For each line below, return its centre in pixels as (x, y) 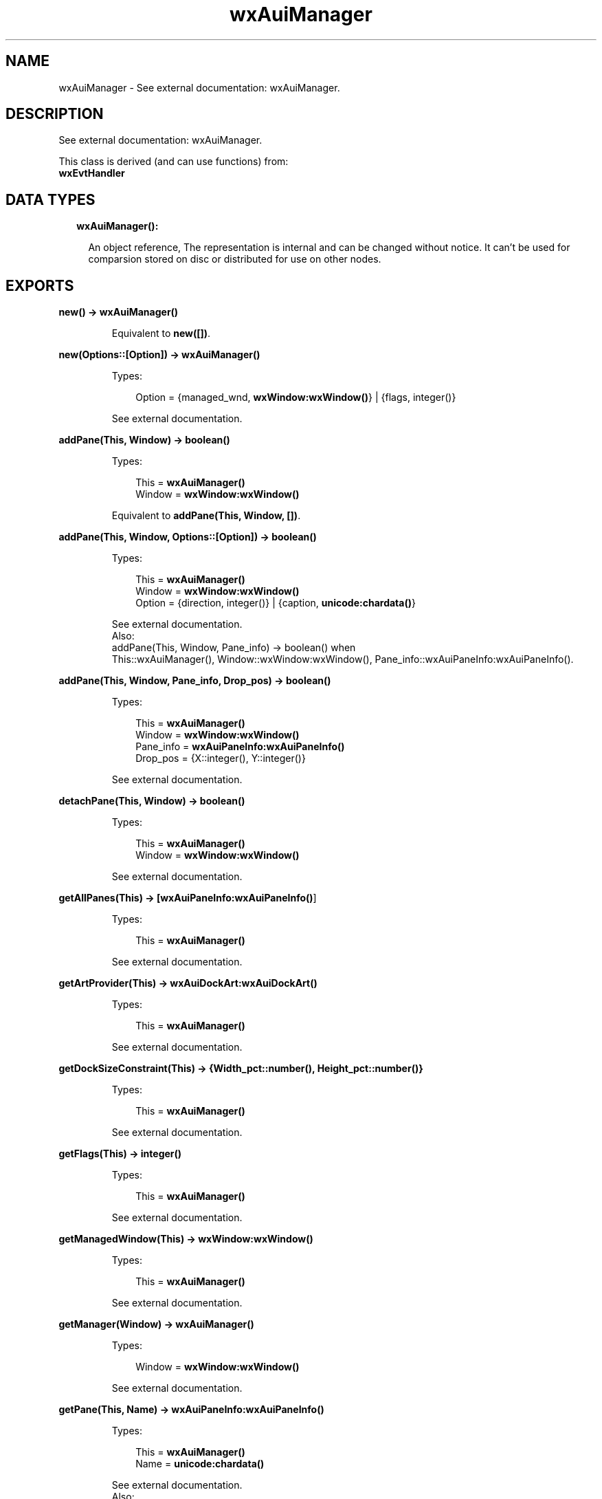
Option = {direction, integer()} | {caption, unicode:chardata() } (276, 603)
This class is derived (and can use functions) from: (174, 162)
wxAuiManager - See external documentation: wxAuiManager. (199, 87)
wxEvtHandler (92, 173)
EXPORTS (40, 285)
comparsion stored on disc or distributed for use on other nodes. (235, 259)
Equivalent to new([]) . (161, 333)
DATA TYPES (51, 199)
